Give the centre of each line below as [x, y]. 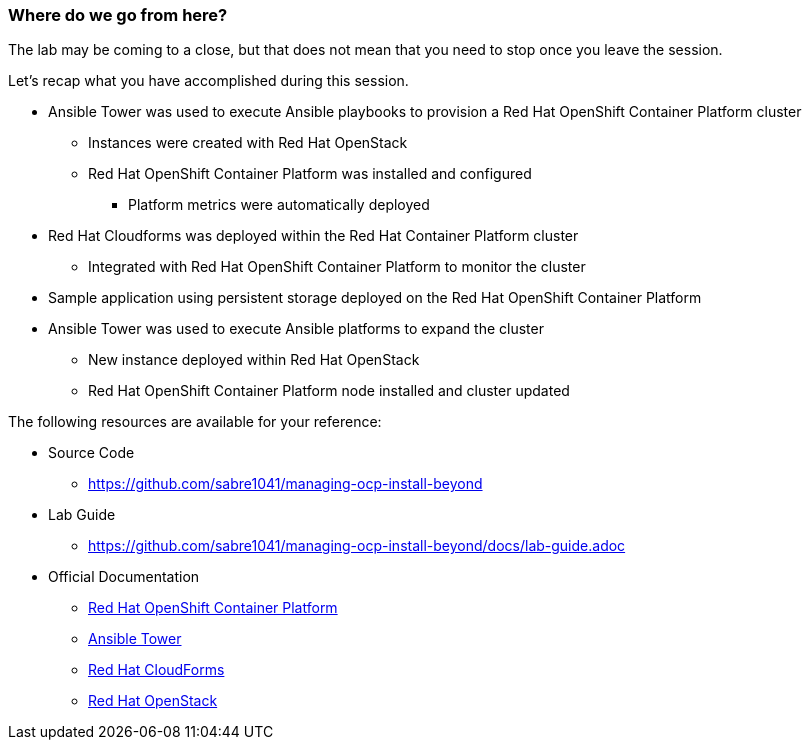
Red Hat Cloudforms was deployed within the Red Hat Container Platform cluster [313, 236]
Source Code [91, 453]
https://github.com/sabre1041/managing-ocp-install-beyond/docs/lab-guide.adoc [357, 546]
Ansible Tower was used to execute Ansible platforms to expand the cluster [296, 329]
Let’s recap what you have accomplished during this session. [208, 81]
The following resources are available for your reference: [195, 422]
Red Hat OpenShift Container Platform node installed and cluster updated [329, 391]
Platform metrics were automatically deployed [279, 205]
